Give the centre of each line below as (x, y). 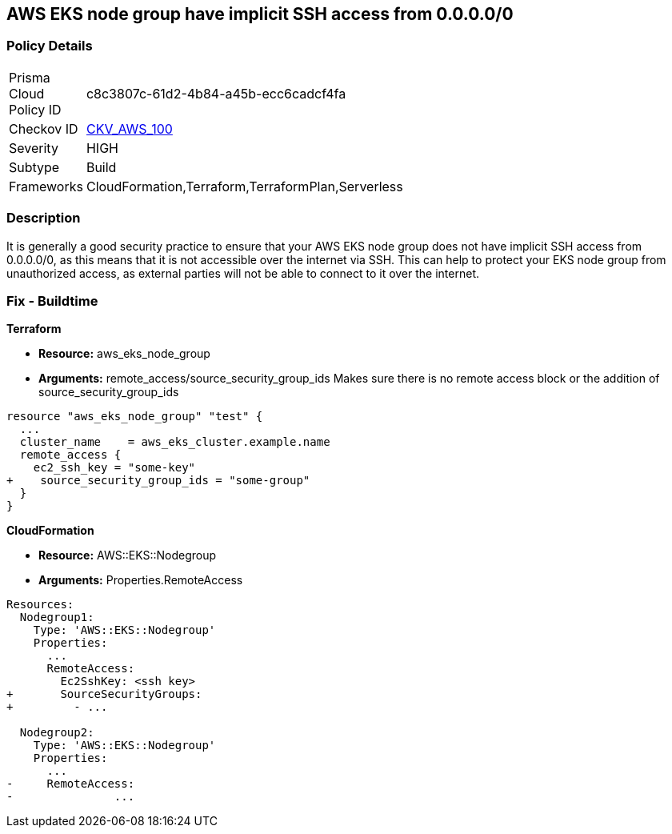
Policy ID (35, 109)
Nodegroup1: (57, 617)
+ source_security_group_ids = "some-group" (158, 481)
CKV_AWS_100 (129, 128)
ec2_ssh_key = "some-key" (114, 468)
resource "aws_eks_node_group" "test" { (135, 417)
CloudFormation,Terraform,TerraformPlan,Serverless (244, 186)
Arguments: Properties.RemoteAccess (141, 580)
